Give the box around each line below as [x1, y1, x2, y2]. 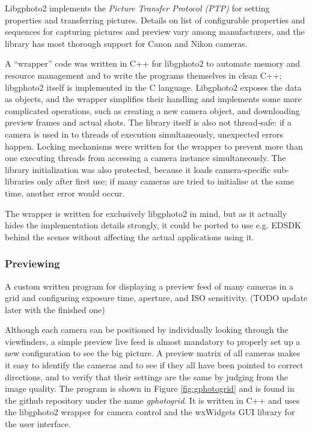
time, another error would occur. [5, 186, 125, 199]
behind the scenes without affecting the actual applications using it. [5, 230, 254, 243]
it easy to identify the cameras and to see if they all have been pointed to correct [5, 359, 304, 371]
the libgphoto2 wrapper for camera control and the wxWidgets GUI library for [5, 406, 295, 418]
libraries [5, 175, 35, 187]
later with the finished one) [5, 303, 105, 315]
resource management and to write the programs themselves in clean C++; [5, 68, 282, 81]
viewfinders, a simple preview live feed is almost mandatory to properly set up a [5, 335, 301, 347]
